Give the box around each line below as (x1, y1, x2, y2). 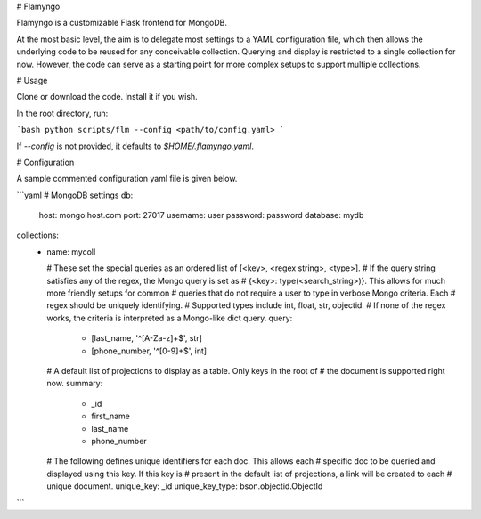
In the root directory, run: (16, 108, 109, 118)
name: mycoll (46, 246, 96, 257)
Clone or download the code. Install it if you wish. (16, 92, 198, 102)
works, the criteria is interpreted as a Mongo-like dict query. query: (46, 312, 293, 323)
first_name (91, 410, 131, 422)
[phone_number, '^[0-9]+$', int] (91, 345, 208, 356)
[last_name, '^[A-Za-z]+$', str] (91, 333, 202, 344)
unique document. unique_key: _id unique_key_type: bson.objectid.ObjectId (46, 481, 323, 491)
